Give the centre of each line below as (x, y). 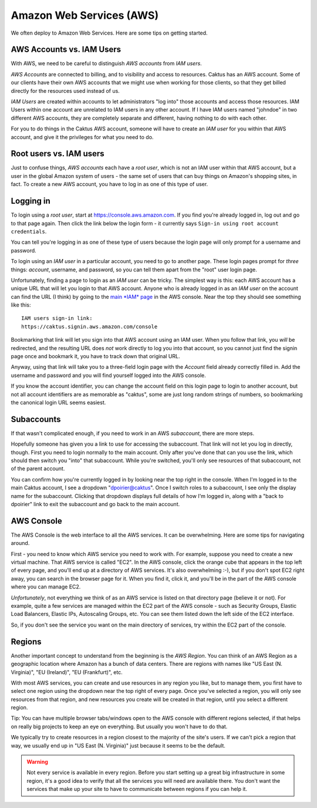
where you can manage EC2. (46, 587)
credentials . (29, 231)
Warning (37, 762)
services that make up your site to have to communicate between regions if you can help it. (137, 789)
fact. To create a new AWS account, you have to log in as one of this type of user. (109, 184)
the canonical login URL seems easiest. (58, 402)
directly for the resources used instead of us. (65, 90)
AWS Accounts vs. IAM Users (66, 50)
